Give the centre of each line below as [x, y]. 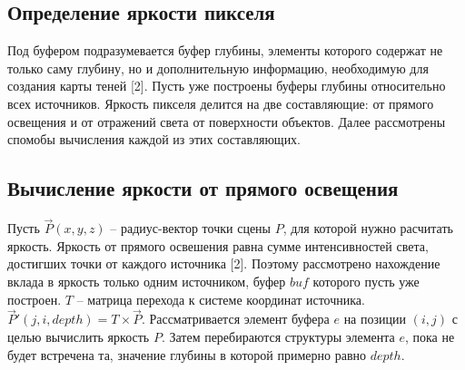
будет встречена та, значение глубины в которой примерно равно [187, 354]
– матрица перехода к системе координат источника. [221, 299]
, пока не [430, 336]
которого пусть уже [366, 281]
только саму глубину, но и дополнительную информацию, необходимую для [218, 68]
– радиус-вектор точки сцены [190, 228]
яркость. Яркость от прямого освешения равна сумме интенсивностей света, [218, 245]
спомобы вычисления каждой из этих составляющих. [154, 139]
